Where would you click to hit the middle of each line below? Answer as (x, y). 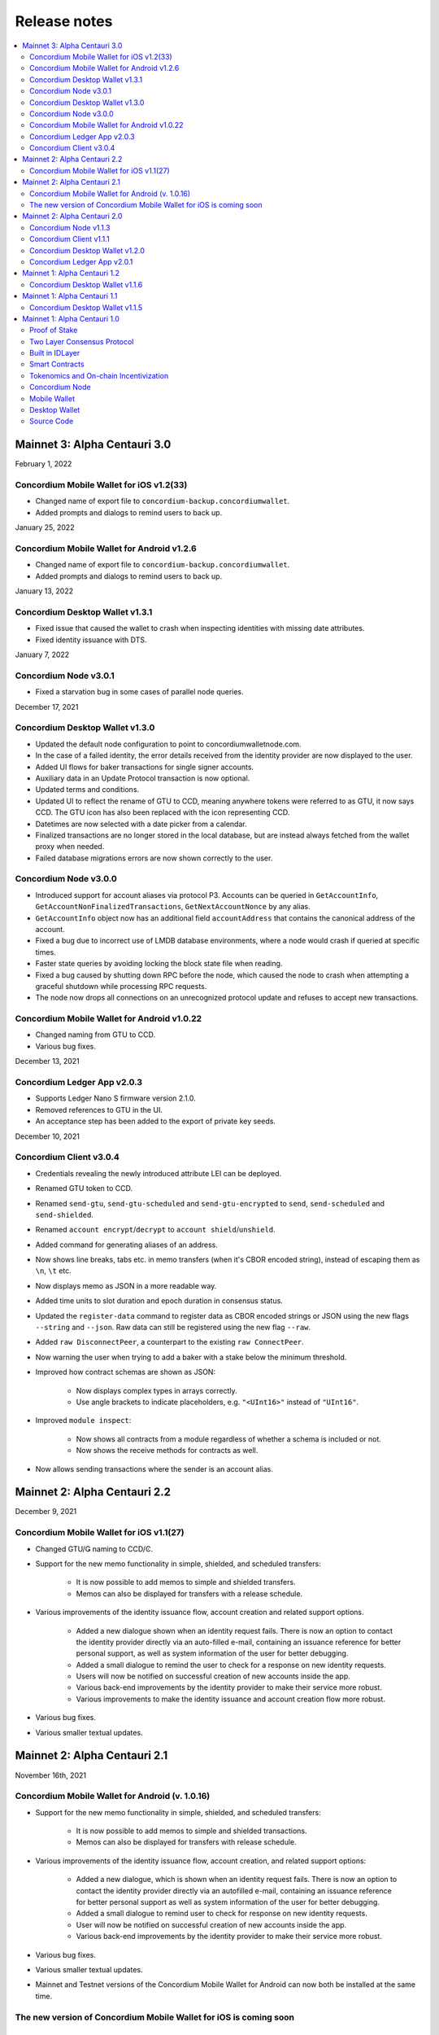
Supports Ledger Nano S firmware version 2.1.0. (116, 1098)
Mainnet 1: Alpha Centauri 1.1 (70, 296)
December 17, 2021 (47, 707)
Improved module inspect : (83, 1420)
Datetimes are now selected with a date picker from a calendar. (141, 824)
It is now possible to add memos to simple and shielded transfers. (186, 1582)
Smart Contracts (57, 364)
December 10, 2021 (48, 1136)
